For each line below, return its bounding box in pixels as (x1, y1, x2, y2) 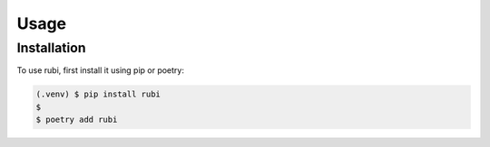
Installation (16, 40, 86, 56)
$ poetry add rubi (35, 115, 118, 125)
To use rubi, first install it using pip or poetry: (16, 65, 185, 76)
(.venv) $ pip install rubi (35, 89, 161, 99)
